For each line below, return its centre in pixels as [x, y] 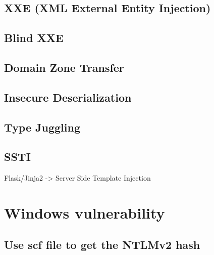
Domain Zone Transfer [64, 67]
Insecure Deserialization [68, 97]
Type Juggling [42, 127]
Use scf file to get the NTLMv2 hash [102, 245]
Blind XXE [34, 38]
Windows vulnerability [85, 212]
